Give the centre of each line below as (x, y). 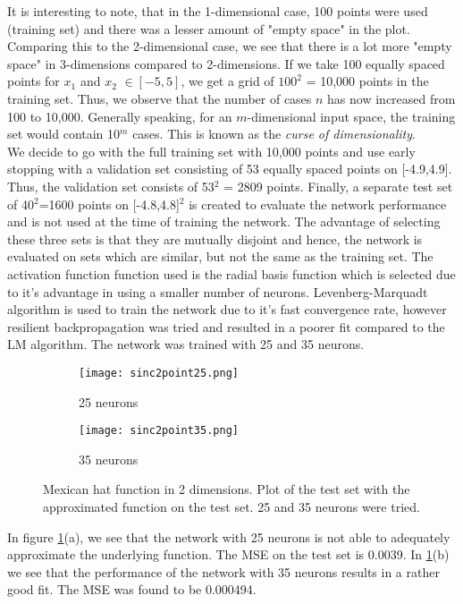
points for (34, 81)
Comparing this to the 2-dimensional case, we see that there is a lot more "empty (230, 46)
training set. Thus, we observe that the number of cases (160, 98)
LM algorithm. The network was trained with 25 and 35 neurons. (186, 344)
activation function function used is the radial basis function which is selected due (231, 273)
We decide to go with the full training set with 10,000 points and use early (211, 151)
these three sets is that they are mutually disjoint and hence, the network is (215, 238)
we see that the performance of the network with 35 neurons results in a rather (223, 571)
